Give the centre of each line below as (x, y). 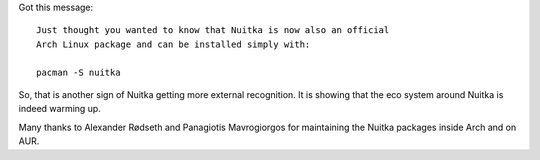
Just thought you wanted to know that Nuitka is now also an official (213, 30)
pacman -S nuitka (78, 72)
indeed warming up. (60, 109)
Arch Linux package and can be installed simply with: (173, 44)
